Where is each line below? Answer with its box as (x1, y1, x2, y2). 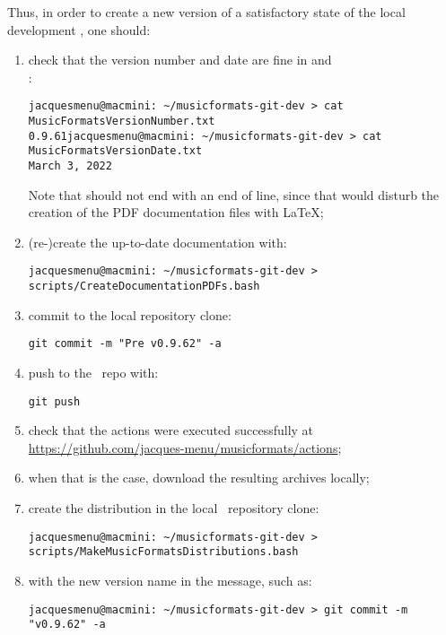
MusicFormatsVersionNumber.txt (28, 115, 215, 128)
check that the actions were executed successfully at (28, 421, 314, 439)
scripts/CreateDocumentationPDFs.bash (28, 280, 260, 293)
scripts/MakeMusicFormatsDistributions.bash (28, 545, 299, 559)
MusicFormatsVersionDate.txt (28, 144, 203, 158)
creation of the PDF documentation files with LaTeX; (28, 203, 324, 222)
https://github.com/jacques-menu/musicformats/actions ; (28, 438, 342, 457)
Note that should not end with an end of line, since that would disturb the (28, 185, 440, 204)
